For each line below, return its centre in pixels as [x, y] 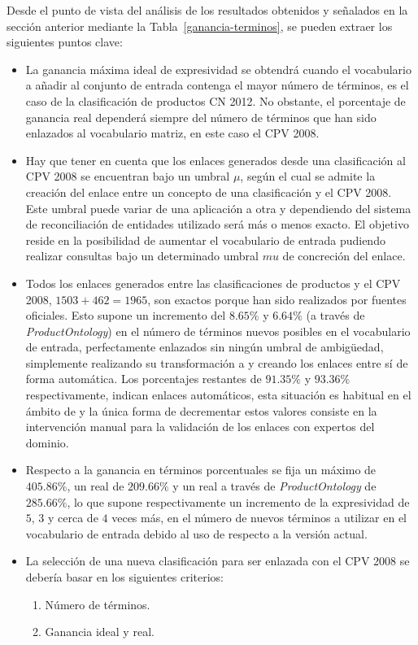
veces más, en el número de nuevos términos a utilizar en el [259, 518]
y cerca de [73, 518]
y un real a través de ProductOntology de [274, 486]
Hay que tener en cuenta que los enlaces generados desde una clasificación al [216, 160]
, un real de [96, 486]
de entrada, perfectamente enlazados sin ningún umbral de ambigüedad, [205, 347]
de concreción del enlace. [344, 256]
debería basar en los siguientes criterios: [124, 577]
